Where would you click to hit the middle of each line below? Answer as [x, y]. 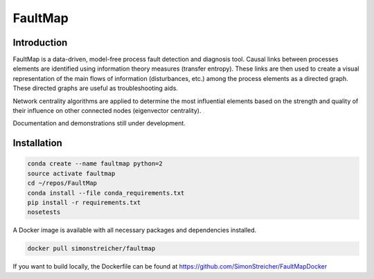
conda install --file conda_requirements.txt [106, 193]
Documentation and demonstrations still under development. [99, 123]
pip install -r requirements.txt [84, 202]
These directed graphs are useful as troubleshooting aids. [95, 88]
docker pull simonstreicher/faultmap [91, 249]
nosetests [44, 212]
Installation [37, 143]
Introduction [40, 43]
